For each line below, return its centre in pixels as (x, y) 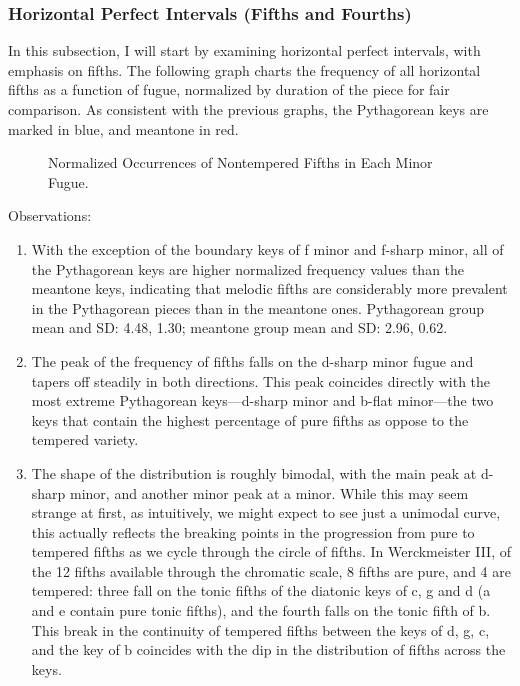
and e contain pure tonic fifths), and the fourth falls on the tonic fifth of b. (261, 610)
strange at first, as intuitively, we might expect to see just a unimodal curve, (266, 512)
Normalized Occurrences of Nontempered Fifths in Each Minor (240, 162)
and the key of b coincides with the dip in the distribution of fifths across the (268, 649)
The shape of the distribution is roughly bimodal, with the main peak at (254, 472)
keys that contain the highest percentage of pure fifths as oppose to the (250, 419)
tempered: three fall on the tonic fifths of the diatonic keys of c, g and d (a (261, 590)
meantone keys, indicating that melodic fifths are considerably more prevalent (269, 288)
